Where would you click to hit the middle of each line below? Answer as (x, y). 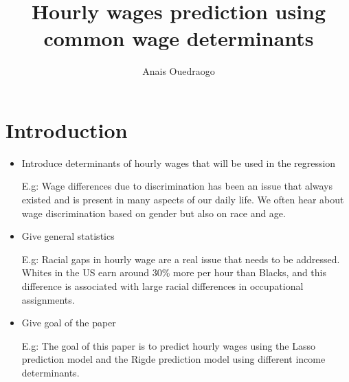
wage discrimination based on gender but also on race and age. (154, 213)
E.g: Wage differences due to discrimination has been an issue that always (177, 186)
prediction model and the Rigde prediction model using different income (173, 359)
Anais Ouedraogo (179, 71)
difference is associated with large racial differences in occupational (162, 286)
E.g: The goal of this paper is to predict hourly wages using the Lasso (168, 345)
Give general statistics (68, 236)
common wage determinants (179, 38)
